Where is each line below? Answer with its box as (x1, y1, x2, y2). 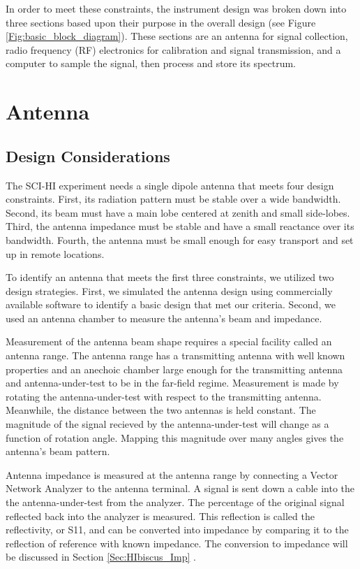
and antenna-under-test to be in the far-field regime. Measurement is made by (6, 375, 339, 390)
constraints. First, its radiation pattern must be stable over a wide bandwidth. (6, 192, 341, 206)
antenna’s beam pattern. (6, 444, 110, 459)
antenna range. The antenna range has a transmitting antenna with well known (6, 348, 345, 363)
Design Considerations (6, 145, 170, 166)
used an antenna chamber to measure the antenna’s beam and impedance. (6, 310, 322, 325)
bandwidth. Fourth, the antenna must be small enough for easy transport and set (6, 232, 354, 247)
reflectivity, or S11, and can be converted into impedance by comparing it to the (6, 522, 349, 537)
